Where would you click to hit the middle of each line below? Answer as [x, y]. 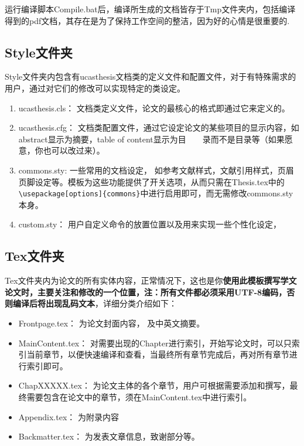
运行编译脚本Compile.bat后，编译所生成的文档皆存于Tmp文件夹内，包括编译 [150, 9]
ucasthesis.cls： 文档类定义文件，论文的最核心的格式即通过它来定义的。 [154, 108]
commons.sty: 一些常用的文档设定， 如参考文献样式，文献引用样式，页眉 [156, 170]
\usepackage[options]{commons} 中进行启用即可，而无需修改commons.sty [156, 193]
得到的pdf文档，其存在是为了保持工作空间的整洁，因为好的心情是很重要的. [147, 20]
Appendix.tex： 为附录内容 [69, 416]
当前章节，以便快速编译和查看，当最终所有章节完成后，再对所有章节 [158, 354]
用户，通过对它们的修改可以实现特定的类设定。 [95, 88]
